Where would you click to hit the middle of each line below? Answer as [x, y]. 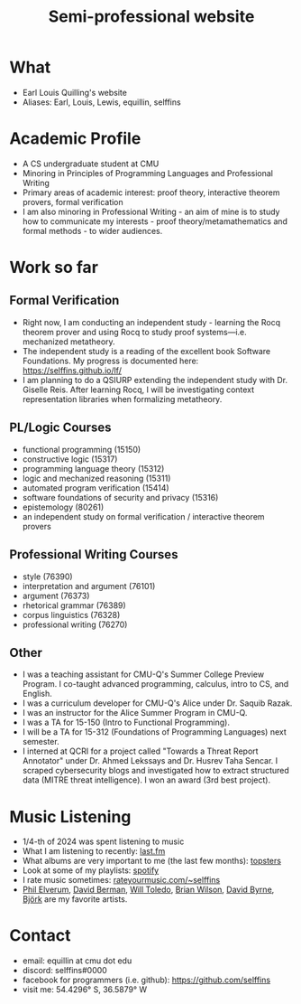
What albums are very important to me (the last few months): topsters [152, 861]
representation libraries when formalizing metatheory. [122, 399]
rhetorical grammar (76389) [74, 605]
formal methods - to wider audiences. [92, 230]
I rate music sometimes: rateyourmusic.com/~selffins [121, 880]
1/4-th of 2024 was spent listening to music [103, 841]
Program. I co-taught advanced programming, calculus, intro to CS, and [155, 684]
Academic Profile [75, 139]
